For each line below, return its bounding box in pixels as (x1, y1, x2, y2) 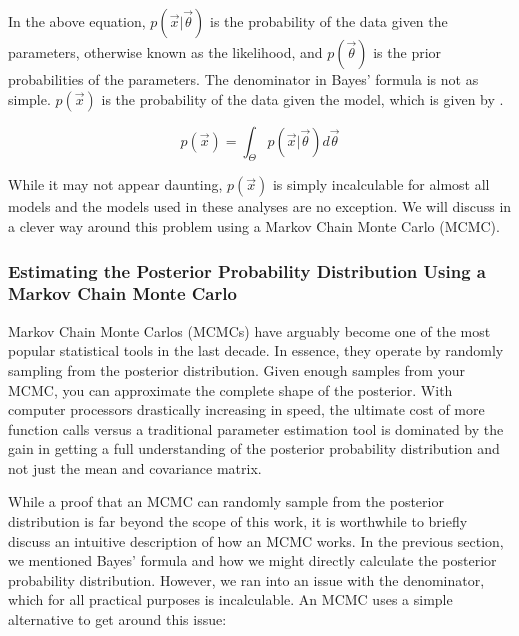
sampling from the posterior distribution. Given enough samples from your (8, 359, 465, 380)
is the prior (373, 42, 442, 62)
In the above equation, (8, 11, 146, 31)
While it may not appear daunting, (8, 174, 223, 195)
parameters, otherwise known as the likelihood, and (8, 42, 323, 62)
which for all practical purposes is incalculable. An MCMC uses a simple (8, 589, 453, 610)
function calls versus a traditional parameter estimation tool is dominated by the (8, 418, 504, 439)
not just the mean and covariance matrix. (8, 457, 262, 478)
